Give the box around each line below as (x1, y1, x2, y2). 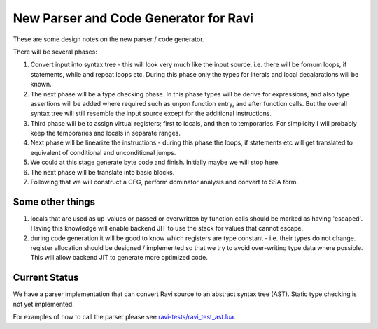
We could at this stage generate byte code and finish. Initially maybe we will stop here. (30, 158, 280, 167)
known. (30, 80, 52, 89)
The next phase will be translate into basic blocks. (30, 168, 175, 176)
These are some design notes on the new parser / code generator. (13, 35, 204, 43)
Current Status (13, 272, 79, 284)
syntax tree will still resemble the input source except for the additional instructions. (30, 109, 272, 118)
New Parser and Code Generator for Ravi (13, 10, 254, 26)
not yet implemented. (13, 300, 75, 308)
